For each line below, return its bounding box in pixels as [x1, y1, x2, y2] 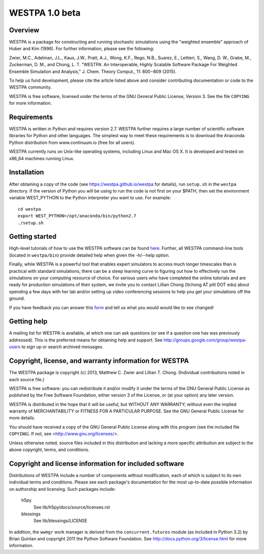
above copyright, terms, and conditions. [9, 447, 90, 453]
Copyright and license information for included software [9, 459, 184, 468]
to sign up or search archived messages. [21, 344, 104, 350]
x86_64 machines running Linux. [9, 155, 75, 161]
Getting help [9, 317, 47, 326]
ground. [9, 295, 25, 301]
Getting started [9, 233, 57, 241]
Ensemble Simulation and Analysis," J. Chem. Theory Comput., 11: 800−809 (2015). [9, 69, 177, 74]
